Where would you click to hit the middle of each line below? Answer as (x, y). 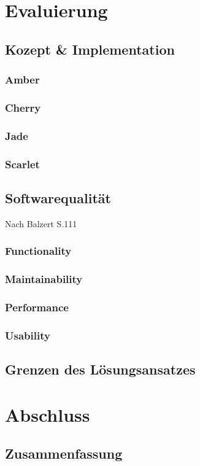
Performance (37, 307)
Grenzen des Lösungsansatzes (100, 369)
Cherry (23, 107)
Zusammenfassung (64, 453)
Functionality (38, 251)
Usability (28, 335)
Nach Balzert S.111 (41, 223)
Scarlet (22, 164)
